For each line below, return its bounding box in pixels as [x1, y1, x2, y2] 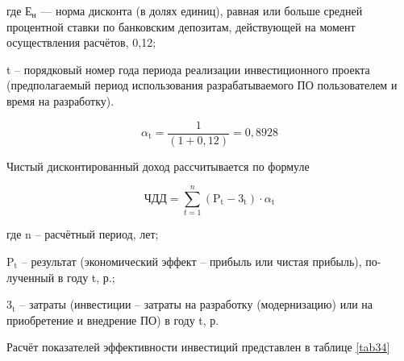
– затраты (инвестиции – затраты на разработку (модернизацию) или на [19, 296, 373, 313]
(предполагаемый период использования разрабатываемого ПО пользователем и [6, 77, 398, 93]
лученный [6, 268, 55, 285]
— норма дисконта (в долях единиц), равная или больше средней [40, 2, 363, 19]
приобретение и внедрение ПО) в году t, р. [6, 311, 219, 328]
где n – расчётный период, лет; [6, 226, 159, 243]
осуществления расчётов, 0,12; [6, 34, 156, 51]
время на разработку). [6, 92, 115, 109]
